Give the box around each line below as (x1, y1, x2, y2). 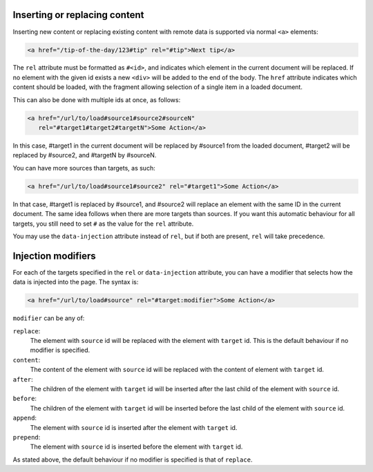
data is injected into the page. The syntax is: (12, 278, 139, 286)
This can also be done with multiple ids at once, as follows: (12, 95, 181, 104)
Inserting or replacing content (12, 9, 144, 21)
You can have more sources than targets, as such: (12, 164, 155, 172)
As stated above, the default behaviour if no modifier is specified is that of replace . (12, 455, 253, 464)
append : (12, 414, 37, 422)
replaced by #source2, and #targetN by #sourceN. (12, 151, 157, 159)
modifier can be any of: (12, 314, 85, 322)
